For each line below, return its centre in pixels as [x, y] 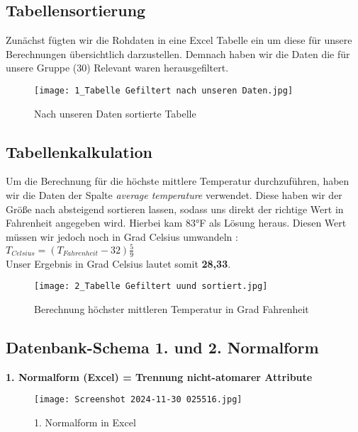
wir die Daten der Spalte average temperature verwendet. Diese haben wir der [174, 195]
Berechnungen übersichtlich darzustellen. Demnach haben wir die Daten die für [178, 53]
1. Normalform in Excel [85, 422]
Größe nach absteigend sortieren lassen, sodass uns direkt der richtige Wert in [175, 209]
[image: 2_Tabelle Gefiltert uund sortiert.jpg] [151, 286]
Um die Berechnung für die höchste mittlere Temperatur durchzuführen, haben [178, 181]
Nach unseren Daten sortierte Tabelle [115, 113]
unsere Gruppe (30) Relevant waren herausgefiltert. [117, 68]
